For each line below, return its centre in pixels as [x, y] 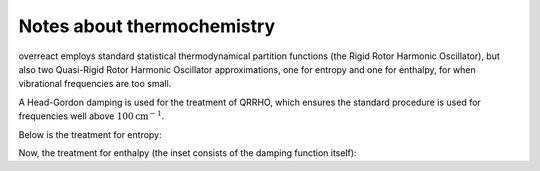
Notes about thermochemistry [147, 26]
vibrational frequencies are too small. [95, 84]
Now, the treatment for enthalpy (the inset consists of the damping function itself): [187, 152]
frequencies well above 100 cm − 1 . [91, 115]
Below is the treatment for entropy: [90, 134]
